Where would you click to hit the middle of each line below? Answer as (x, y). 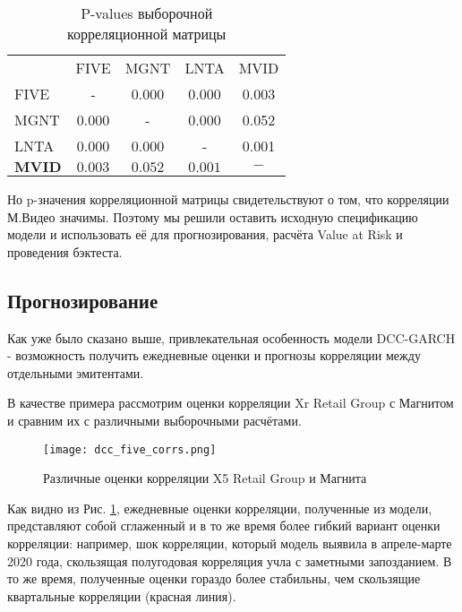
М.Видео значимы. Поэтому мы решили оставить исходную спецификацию (213, 216)
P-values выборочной (147, 13)
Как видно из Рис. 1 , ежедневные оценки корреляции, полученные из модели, (220, 508)
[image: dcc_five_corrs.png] (130, 449)
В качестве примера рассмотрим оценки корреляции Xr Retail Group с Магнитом (231, 403)
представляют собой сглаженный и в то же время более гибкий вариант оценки (224, 526)
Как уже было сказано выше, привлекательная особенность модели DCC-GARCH (231, 337)
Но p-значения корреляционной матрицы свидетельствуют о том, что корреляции (228, 199)
